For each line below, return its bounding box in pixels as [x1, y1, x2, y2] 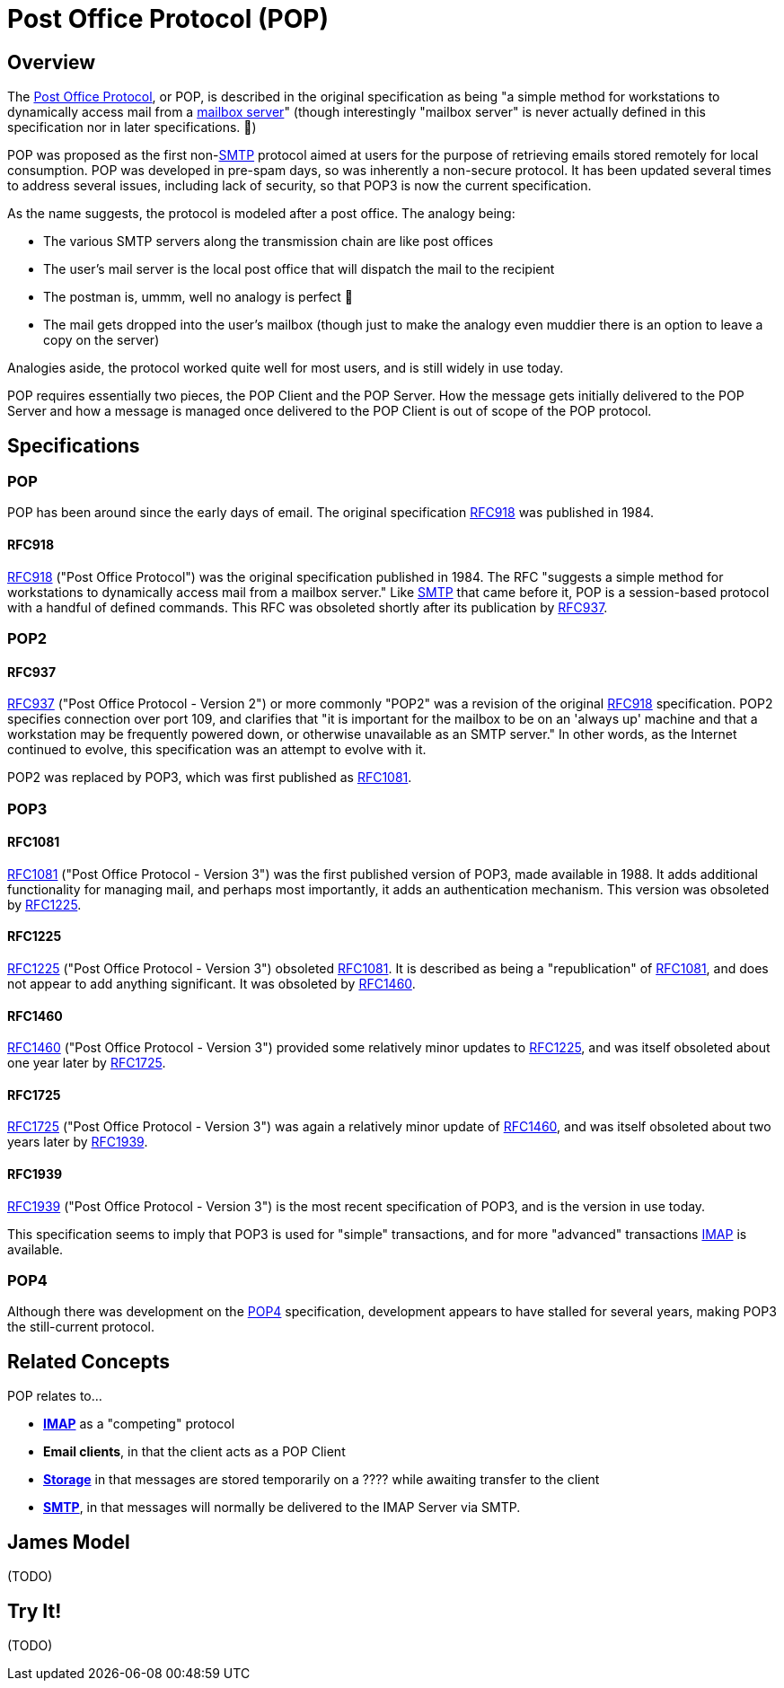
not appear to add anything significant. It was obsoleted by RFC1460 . [7, 976, 416, 992]
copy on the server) [43, 332, 160, 348]
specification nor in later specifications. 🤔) [7, 119, 257, 136]
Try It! [7, 1599, 62, 1622]
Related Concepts [7, 1350, 171, 1373]
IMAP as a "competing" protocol [43, 1416, 235, 1432]
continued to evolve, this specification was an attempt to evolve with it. [7, 742, 427, 758]
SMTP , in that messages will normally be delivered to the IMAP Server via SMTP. [43, 1499, 521, 1516]
